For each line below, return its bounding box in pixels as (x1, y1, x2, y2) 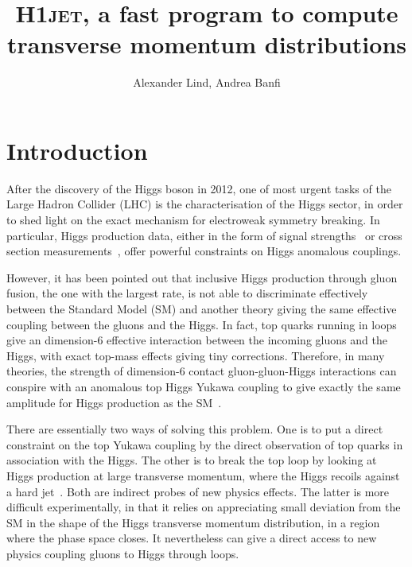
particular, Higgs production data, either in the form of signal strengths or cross (6, 227, 402, 243)
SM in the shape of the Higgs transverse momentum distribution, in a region (6, 514, 380, 530)
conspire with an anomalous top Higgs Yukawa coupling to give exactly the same (6, 378, 401, 394)
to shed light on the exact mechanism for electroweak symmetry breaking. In (6, 212, 380, 228)
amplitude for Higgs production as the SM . (6, 394, 222, 410)
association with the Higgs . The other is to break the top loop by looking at (6, 452, 377, 468)
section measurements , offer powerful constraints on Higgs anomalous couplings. (6, 243, 402, 259)
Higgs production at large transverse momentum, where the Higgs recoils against (6, 467, 400, 484)
